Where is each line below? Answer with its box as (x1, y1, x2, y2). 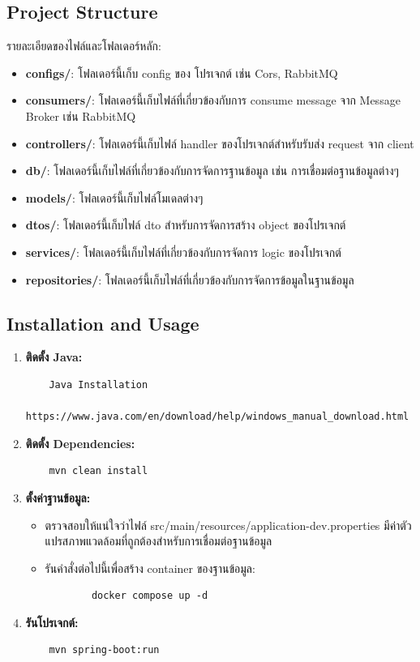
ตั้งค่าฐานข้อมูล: (25, 489, 91, 506)
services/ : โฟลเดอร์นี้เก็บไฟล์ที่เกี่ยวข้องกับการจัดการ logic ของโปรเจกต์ (25, 243, 341, 260)
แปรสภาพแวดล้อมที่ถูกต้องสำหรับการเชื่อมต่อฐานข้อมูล (45, 532, 272, 549)
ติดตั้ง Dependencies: (25, 434, 135, 451)
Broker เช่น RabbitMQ (25, 107, 136, 124)
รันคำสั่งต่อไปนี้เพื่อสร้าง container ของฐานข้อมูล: (45, 559, 255, 576)
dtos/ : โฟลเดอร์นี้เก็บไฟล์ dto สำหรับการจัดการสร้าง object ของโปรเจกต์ (25, 216, 346, 233)
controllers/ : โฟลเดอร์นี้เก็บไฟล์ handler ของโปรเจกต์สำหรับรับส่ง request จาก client (25, 135, 414, 152)
